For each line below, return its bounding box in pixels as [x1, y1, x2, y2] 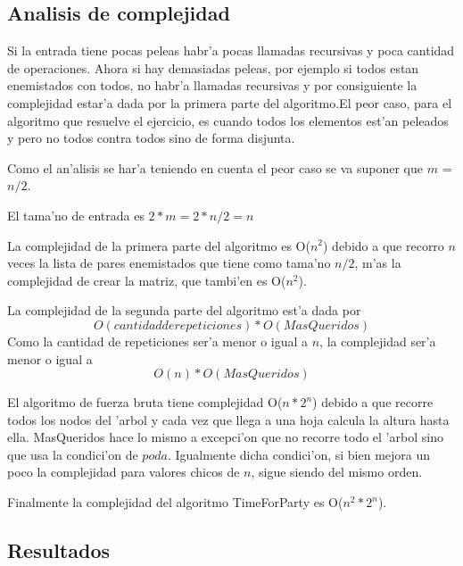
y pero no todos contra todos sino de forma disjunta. [7, 129, 295, 147]
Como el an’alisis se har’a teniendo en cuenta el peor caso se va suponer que [7, 158, 424, 177]
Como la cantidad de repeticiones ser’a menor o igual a [7, 331, 309, 350]
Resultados [7, 537, 110, 564]
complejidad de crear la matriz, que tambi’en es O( [7, 271, 286, 289]
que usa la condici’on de [7, 445, 138, 463]
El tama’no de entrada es [7, 205, 145, 224]
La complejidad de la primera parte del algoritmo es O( [7, 236, 310, 254]
